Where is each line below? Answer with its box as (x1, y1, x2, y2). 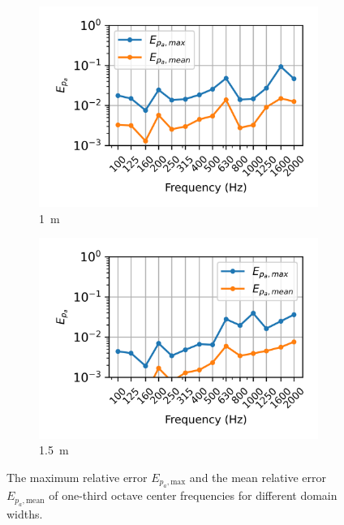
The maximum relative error (6, 468, 148, 485)
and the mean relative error (189, 468, 327, 485)
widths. (6, 505, 43, 522)
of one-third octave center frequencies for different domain (49, 487, 338, 504)
